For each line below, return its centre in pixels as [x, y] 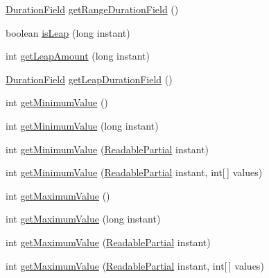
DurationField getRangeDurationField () [92, 9]
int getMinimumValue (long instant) [82, 125]
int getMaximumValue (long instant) [83, 219]
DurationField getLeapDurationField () [89, 79]
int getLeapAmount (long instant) [78, 56]
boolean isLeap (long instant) [68, 32]
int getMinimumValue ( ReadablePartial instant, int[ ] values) [134, 172]
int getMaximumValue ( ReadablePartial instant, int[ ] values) [135, 265]
